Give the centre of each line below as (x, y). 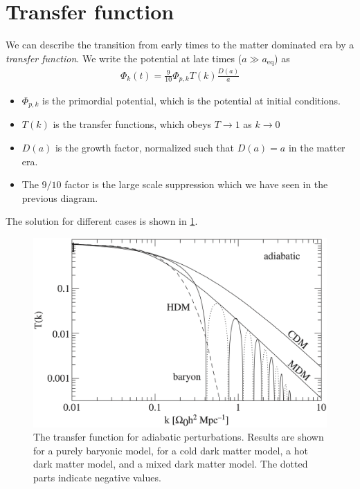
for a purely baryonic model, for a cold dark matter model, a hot (171, 450)
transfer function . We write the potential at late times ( (124, 58)
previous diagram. (60, 197)
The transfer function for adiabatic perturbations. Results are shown (179, 437)
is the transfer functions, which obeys (132, 124)
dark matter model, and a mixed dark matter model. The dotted (171, 464)
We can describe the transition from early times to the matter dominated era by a (180, 45)
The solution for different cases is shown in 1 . (102, 221)
